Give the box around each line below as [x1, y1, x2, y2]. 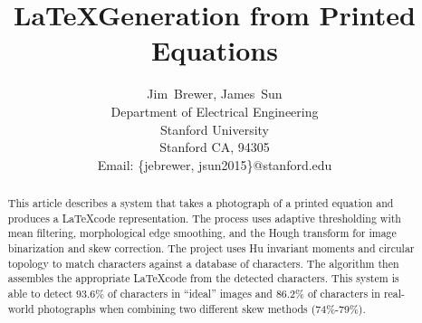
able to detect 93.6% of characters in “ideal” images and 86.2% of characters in [7, 286, 380, 301]
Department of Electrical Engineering [110, 101, 319, 120]
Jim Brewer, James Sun [147, 84, 283, 103]
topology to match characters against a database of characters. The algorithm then [7, 255, 399, 271]
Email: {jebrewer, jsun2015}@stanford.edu [97, 155, 332, 174]
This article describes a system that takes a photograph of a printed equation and [7, 195, 394, 211]
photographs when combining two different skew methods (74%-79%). [37, 300, 366, 316]
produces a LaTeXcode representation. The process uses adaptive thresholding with [7, 210, 401, 225]
